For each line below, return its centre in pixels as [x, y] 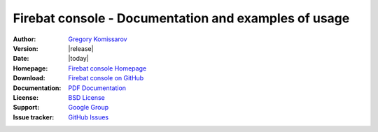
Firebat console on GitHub [106, 78]
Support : [26, 108]
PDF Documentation [97, 88]
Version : [26, 48]
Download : [29, 78]
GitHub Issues [88, 117]
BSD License [86, 97]
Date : [21, 59]
